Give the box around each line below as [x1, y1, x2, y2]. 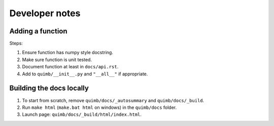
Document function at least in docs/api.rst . [22, 64, 119, 70]
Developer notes [9, 8, 81, 19]
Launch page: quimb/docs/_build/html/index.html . [22, 111, 142, 117]
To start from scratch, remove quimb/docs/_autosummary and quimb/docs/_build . [22, 97, 204, 103]
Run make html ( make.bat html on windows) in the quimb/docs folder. [22, 104, 177, 110]
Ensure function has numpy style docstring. [22, 50, 114, 56]
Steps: [9, 40, 23, 47]
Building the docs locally [9, 84, 89, 93]
